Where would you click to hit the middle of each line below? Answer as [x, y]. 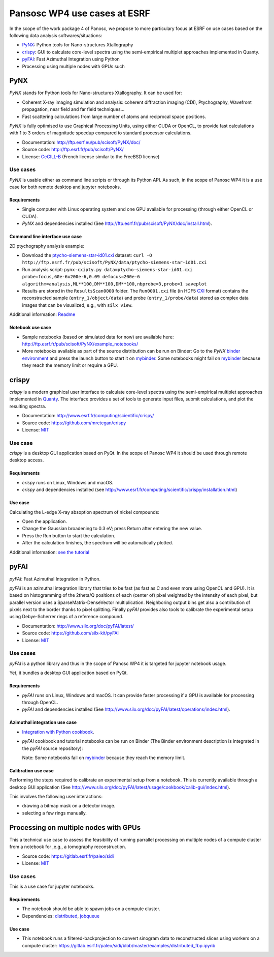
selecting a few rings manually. [55, 813]
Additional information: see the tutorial [49, 552]
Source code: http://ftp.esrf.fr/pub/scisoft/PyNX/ [73, 150]
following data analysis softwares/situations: [56, 35]
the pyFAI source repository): [53, 748]
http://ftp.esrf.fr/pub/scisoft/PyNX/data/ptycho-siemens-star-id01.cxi [114, 263]
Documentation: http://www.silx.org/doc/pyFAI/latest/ [78, 626]
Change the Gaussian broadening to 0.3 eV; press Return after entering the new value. [112, 529]
